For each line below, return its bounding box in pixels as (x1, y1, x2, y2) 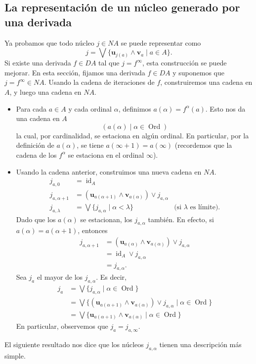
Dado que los (16, 214, 56, 224)
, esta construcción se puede (142, 58, 227, 68)
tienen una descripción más (159, 339, 242, 350)
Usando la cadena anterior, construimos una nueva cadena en (16, 166, 202, 177)
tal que (98, 58, 120, 68)
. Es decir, (96, 272, 127, 282)
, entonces (78, 225, 108, 236)
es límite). (190, 203, 220, 211)
